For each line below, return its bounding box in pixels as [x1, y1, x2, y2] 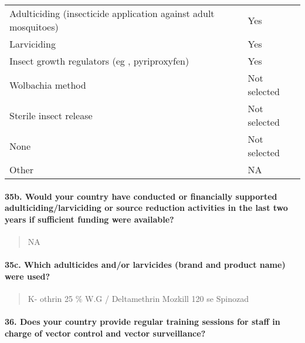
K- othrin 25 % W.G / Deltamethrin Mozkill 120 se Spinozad [28, 292, 249, 304]
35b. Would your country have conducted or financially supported [5, 190, 277, 202]
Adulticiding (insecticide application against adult [9, 6, 215, 20]
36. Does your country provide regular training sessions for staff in [5, 315, 280, 328]
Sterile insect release [9, 108, 93, 122]
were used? [5, 270, 50, 282]
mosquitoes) [9, 20, 59, 33]
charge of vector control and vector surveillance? [5, 327, 206, 339]
